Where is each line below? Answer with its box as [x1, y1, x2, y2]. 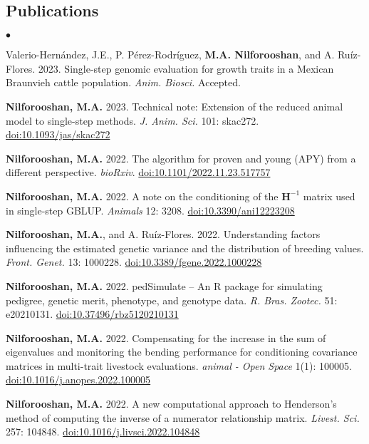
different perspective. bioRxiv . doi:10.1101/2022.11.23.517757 [6, 165, 271, 180]
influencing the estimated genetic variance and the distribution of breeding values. [6, 240, 364, 255]
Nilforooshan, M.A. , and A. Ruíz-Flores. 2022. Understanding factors [6, 227, 321, 242]
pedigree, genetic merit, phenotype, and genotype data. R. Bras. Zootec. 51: [6, 292, 338, 307]
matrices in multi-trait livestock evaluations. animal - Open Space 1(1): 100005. [6, 358, 352, 373]
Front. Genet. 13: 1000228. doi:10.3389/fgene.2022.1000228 [6, 254, 262, 269]
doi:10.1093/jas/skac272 [6, 127, 110, 142]
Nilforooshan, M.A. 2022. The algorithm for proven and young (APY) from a [6, 150, 356, 165]
